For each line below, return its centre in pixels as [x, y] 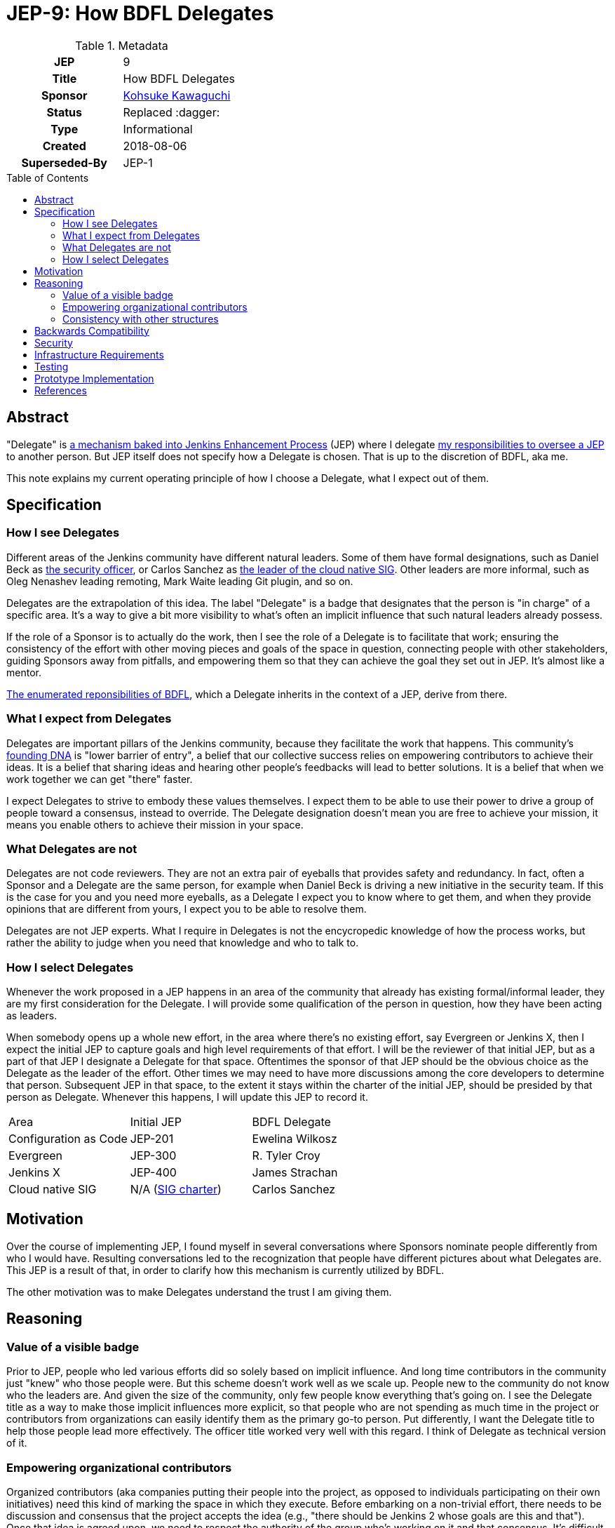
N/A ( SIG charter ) [176, 1189]
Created [64, 146]
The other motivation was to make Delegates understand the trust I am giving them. [199, 1292]
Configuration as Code [68, 1139]
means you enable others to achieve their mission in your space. [155, 824]
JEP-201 [152, 1139]
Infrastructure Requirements [99, 354]
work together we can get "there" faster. [100, 779]
